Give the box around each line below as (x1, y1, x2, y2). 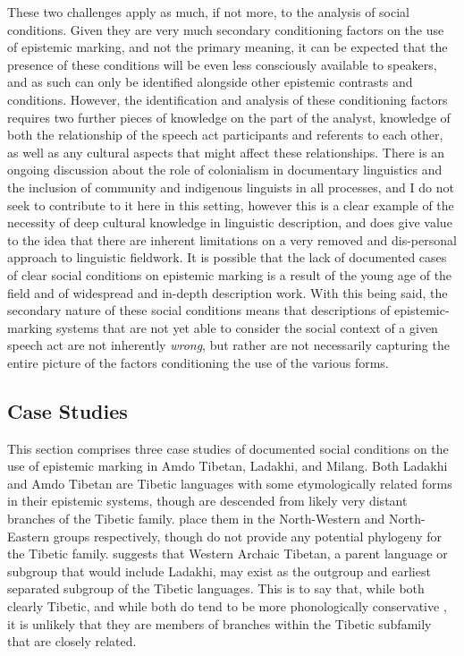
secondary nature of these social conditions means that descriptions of (7, 301, 391, 319)
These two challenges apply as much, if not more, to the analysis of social (7, 3, 410, 21)
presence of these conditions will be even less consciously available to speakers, (7, 55, 437, 73)
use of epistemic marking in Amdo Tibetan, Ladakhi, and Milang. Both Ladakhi (7, 456, 448, 475)
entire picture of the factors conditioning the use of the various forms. (7, 353, 389, 371)
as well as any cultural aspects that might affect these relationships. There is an (7, 142, 445, 161)
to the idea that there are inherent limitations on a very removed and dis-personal (7, 230, 457, 249)
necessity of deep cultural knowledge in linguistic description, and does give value (7, 213, 452, 232)
